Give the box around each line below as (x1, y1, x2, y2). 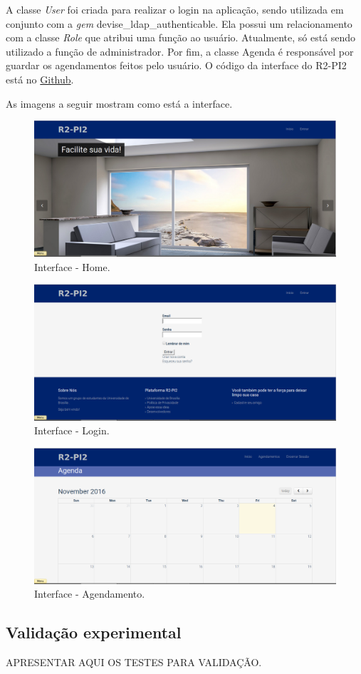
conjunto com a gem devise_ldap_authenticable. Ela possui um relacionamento (6, 16, 352, 31)
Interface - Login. (34, 423, 110, 438)
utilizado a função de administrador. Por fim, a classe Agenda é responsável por (6, 44, 354, 58)
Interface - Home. (34, 259, 110, 274)
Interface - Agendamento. (34, 586, 145, 601)
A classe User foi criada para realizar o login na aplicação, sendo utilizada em (6, 2, 344, 16)
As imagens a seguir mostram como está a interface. (6, 96, 233, 111)
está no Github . (6, 71, 74, 86)
